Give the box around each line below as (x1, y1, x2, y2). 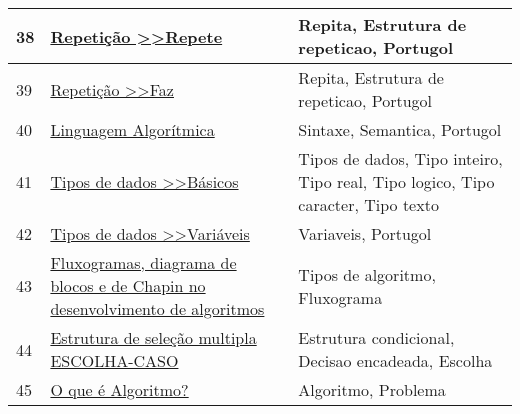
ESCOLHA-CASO (50, 349, 179, 372)
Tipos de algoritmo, (298, 262, 436, 286)
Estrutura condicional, (298, 326, 455, 349)
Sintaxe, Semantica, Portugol (298, 118, 502, 141)
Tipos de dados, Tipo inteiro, (298, 147, 503, 170)
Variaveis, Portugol (298, 222, 432, 245)
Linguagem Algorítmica (50, 118, 215, 141)
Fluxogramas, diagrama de (50, 251, 237, 274)
